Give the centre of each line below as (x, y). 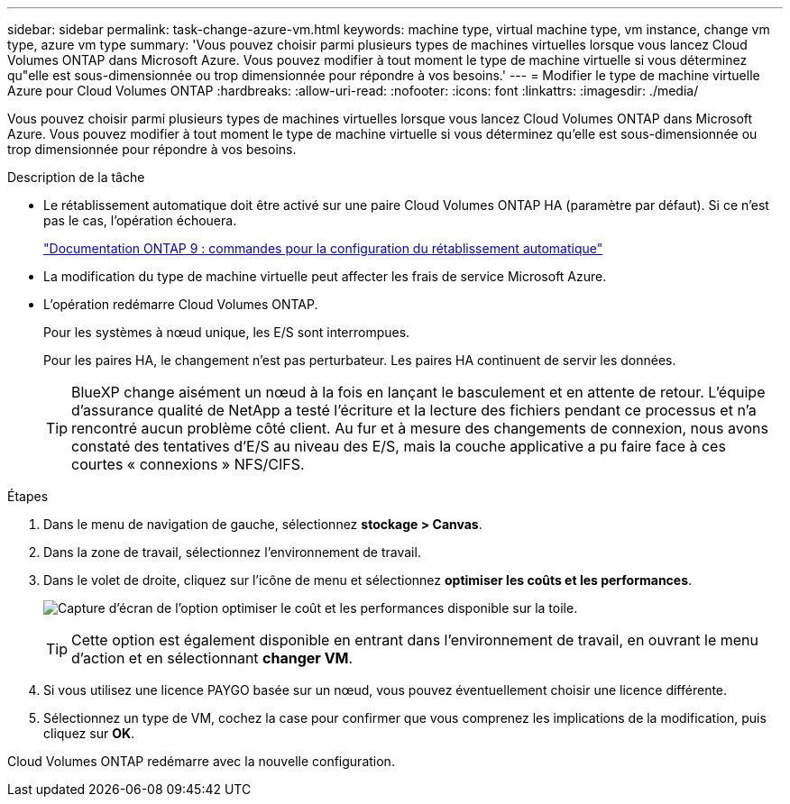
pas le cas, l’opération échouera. (140, 220)
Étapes (28, 496)
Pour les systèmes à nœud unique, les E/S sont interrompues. (227, 332)
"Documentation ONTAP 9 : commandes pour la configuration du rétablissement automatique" (323, 248)
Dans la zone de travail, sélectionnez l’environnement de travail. (232, 552)
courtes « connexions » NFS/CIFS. (188, 464)
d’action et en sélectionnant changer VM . (212, 658)
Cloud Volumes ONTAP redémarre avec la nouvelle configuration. (201, 761)
